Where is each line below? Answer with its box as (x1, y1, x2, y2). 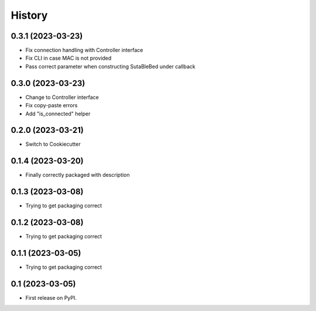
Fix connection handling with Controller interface (25, 47, 143, 54)
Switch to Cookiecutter (25, 141, 81, 148)
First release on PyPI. (25, 294, 77, 301)
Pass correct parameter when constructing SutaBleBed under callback (25, 63, 195, 70)
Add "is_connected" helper (25, 110, 91, 117)
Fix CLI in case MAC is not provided (25, 54, 112, 61)
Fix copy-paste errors (25, 102, 78, 109)
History (11, 9, 48, 22)
